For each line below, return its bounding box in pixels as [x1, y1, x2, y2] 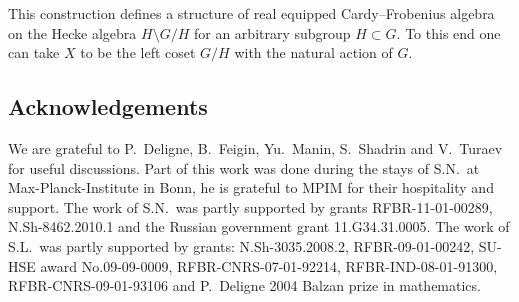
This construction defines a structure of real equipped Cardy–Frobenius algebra [8, 3, 495, 23]
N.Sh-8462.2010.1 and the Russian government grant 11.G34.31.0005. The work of [8, 216, 510, 237]
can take [8, 42, 60, 63]
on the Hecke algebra [8, 22, 137, 43]
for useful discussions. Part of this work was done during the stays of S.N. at [8, 157, 480, 178]
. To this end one [396, 22, 501, 43]
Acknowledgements [8, 91, 208, 122]
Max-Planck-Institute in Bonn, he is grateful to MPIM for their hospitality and [8, 177, 494, 198]
